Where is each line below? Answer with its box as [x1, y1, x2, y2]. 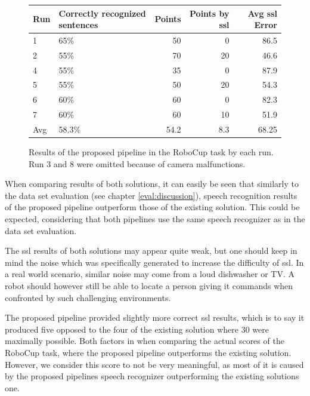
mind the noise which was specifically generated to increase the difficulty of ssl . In [5, 256, 304, 268]
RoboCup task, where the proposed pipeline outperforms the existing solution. [5, 346, 292, 358]
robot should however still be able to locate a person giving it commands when [5, 280, 293, 292]
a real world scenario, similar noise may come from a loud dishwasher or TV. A [5, 268, 294, 280]
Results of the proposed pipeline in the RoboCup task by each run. [29, 146, 274, 158]
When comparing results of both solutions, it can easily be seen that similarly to [5, 177, 299, 190]
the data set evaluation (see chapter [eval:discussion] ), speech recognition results [5, 189, 297, 201]
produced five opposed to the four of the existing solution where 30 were [5, 323, 269, 335]
